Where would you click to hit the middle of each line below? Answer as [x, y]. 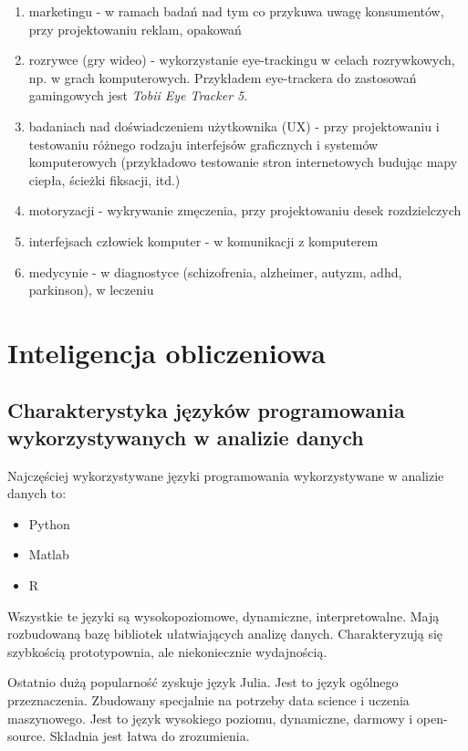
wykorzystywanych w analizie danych [186, 437]
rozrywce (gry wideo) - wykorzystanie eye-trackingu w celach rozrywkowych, [242, 60]
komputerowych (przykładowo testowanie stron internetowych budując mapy [243, 162]
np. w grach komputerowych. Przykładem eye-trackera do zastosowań [223, 77]
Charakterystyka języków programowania [206, 410]
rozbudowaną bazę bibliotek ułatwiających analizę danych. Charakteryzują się [225, 634]
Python [49, 523]
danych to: [37, 493]
